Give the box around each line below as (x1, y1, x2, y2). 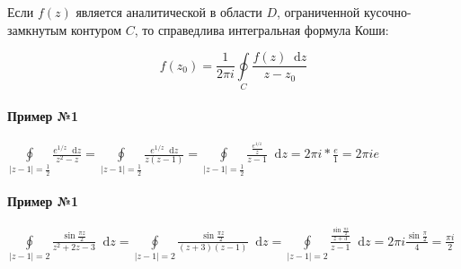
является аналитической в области (75, 3, 262, 21)
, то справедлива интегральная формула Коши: (134, 20, 389, 39)
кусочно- (363, 3, 412, 21)
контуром (70, 20, 122, 39)
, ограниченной (277, 3, 360, 21)
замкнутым (7, 20, 67, 39)
